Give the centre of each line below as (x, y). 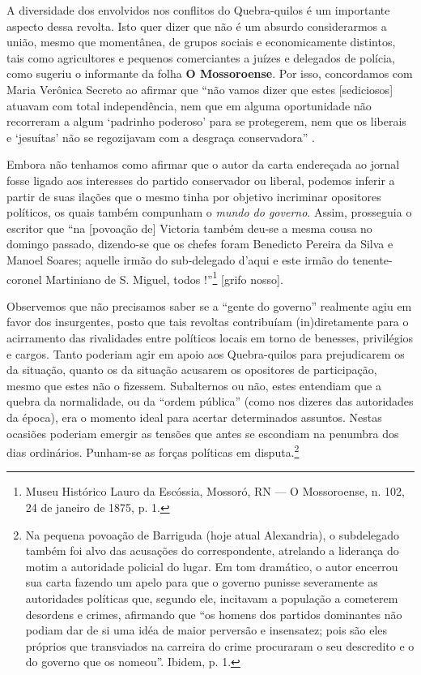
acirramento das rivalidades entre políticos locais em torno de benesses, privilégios (210, 337)
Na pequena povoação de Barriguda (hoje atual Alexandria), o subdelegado (213, 534)
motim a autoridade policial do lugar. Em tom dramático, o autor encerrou (212, 566)
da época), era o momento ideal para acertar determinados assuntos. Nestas (194, 417)
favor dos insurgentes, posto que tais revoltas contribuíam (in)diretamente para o (208, 322)
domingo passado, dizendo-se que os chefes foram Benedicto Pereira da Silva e (200, 244)
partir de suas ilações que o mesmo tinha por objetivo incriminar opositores (194, 196)
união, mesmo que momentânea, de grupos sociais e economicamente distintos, (201, 42)
